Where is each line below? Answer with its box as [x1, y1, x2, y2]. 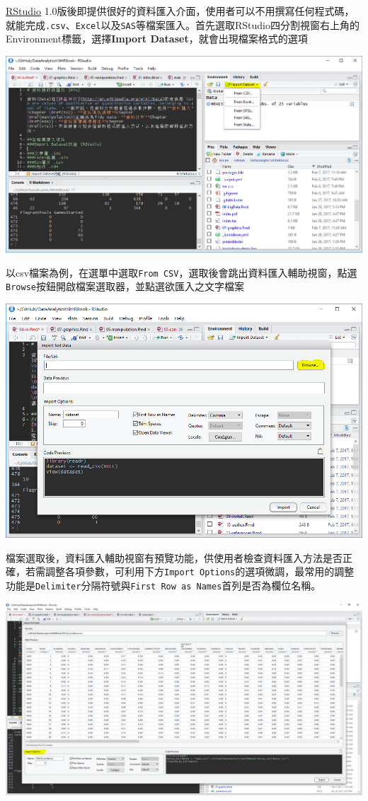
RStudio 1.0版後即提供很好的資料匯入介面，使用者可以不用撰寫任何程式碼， [6, 4, 355, 18]
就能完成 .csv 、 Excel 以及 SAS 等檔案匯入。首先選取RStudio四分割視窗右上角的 [6, 17, 360, 32]
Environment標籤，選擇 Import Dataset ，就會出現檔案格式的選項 [6, 31, 308, 46]
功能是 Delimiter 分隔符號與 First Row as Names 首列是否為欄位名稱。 [6, 578, 321, 593]
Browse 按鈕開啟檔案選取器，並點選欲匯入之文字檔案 [6, 279, 244, 294]
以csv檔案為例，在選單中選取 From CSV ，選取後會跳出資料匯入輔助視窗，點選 [6, 265, 357, 280]
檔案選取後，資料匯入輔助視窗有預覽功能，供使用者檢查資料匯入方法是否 [6, 550, 343, 565]
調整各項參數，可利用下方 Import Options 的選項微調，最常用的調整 [45, 564, 355, 579]
